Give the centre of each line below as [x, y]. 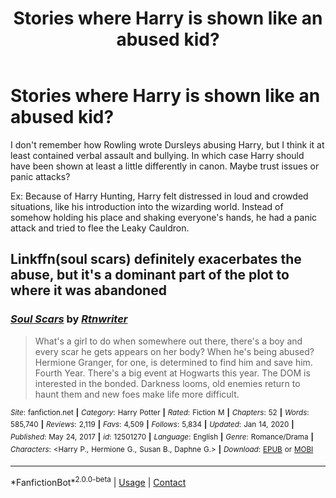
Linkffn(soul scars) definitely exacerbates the [156, 259]
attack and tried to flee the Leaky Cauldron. [100, 228]
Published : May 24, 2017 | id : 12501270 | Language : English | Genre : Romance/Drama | [162, 437]
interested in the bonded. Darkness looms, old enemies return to [167, 383]
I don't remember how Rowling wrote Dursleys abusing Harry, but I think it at [167, 144]
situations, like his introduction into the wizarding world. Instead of [147, 206]
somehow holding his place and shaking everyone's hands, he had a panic [164, 217]
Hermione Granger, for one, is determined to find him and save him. [173, 362]
